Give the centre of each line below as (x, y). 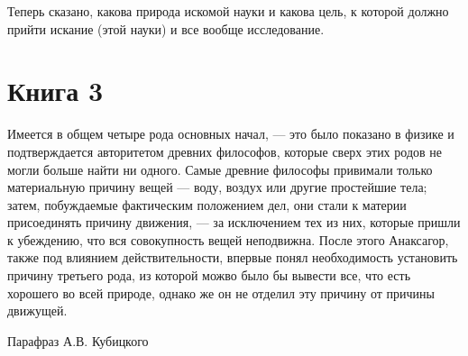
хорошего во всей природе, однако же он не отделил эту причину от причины (221, 292)
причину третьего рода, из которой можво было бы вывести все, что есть (209, 275)
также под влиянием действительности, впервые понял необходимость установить (233, 257)
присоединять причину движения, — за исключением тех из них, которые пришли (234, 222)
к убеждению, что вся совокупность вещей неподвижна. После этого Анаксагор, (228, 239)
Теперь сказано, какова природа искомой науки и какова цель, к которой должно (228, 11)
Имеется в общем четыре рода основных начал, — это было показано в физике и (231, 134)
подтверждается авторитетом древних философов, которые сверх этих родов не (225, 151)
